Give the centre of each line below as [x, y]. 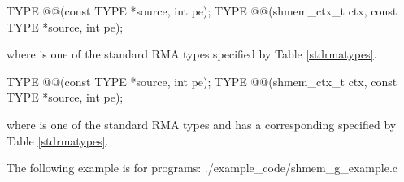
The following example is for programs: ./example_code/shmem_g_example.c [202, 168]
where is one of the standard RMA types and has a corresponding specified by [202, 124]
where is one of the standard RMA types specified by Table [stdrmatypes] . [192, 54]
